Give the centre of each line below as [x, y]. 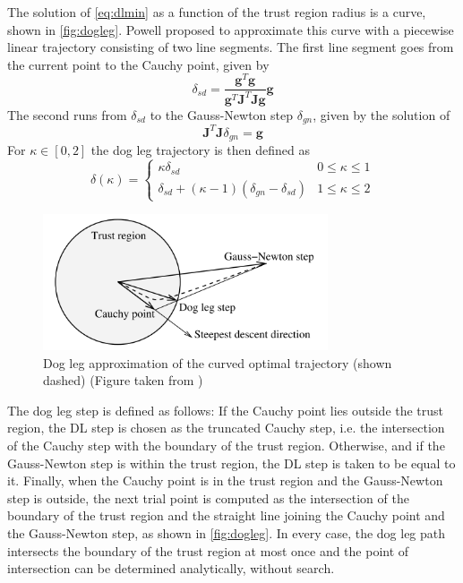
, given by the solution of [382, 114]
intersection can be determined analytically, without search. [171, 568]
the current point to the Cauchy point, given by [138, 64]
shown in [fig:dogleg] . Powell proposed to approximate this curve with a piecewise [231, 29]
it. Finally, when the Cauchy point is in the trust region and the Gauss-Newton [225, 480]
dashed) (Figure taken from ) [123, 380]
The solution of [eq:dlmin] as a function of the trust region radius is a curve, [217, 12]
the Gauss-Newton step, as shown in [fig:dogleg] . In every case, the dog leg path [227, 532]
